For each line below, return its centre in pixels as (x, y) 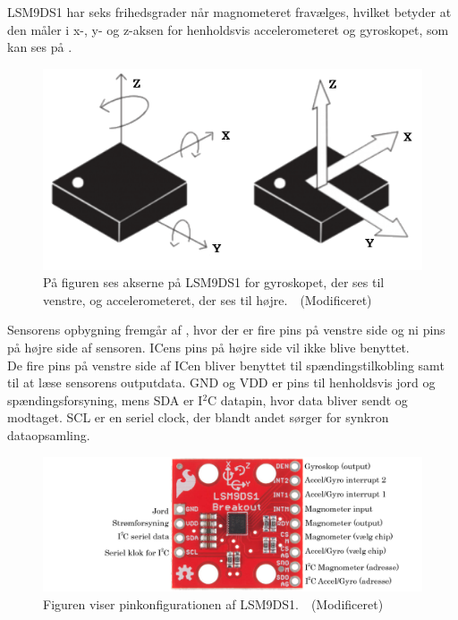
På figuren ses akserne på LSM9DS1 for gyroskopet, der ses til (214, 282)
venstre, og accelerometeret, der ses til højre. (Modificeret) (208, 299)
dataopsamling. (49, 434)
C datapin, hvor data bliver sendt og (308, 399)
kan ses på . (40, 47)
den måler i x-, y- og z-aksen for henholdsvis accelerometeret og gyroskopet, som (228, 29)
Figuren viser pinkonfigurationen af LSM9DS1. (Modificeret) (213, 603)
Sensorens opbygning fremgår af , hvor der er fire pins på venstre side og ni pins (226, 330)
